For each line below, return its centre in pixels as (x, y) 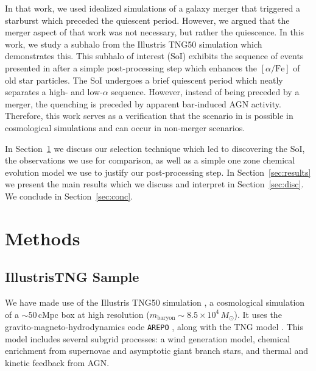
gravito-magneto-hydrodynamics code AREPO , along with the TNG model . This (154, 327)
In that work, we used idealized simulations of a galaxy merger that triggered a (153, 8)
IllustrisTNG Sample (72, 277)
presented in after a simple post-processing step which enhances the (131, 67)
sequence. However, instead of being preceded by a (205, 92)
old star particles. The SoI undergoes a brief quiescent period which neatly (144, 80)
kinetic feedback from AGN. (57, 362)
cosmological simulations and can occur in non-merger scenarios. (125, 127)
